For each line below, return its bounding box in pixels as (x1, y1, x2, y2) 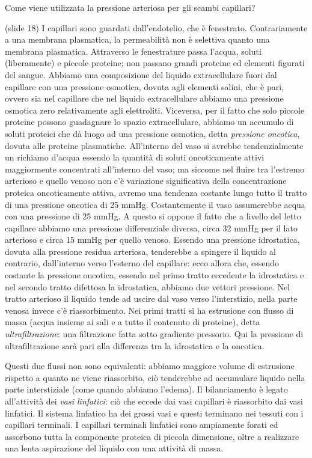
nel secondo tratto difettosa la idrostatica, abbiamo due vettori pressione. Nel (5, 280, 290, 293)
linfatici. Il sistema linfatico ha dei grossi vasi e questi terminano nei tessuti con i (5, 406, 304, 419)
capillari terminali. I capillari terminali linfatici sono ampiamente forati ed (5, 418, 278, 431)
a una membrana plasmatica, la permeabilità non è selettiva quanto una (5, 33, 270, 46)
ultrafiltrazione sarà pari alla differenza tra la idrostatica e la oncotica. (5, 339, 265, 352)
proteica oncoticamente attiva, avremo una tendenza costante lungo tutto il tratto (5, 186, 307, 198)
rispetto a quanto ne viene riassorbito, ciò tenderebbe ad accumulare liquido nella (5, 371, 305, 383)
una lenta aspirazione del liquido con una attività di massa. (5, 442, 224, 454)
